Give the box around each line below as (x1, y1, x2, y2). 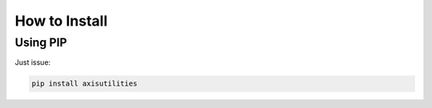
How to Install (14, 12, 108, 30)
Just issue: (14, 58, 51, 67)
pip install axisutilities (31, 79, 138, 88)
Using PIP (14, 35, 67, 50)
